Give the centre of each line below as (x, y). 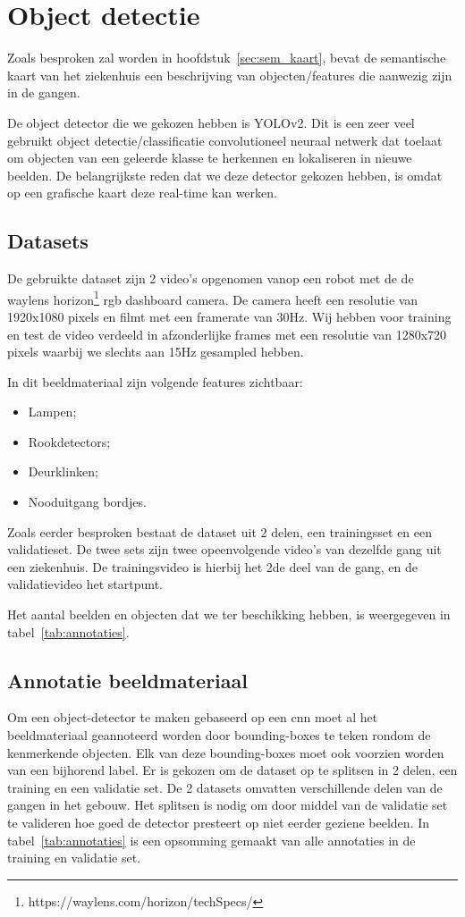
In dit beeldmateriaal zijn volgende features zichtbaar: (155, 381)
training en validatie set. (74, 858)
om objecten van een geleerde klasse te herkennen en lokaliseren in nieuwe (210, 158)
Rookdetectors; (69, 441)
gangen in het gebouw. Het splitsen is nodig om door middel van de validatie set (228, 805)
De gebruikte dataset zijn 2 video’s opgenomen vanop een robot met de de (211, 278)
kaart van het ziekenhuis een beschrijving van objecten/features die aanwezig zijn (230, 75)
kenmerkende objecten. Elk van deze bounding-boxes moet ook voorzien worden (226, 752)
